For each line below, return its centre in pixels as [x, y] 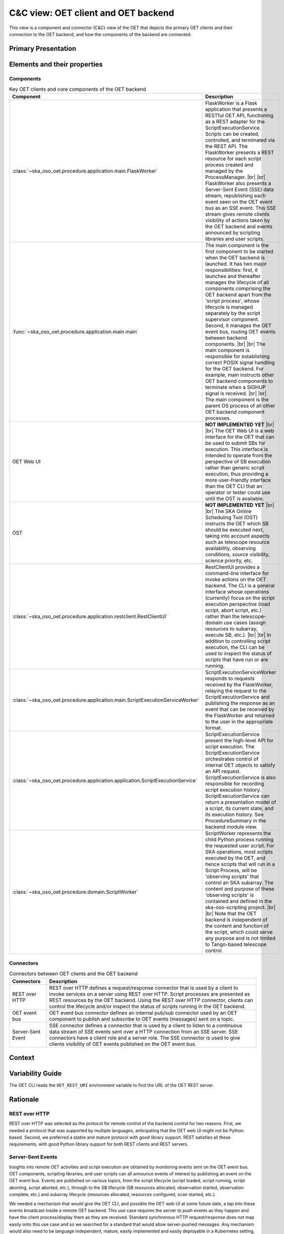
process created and [229, 165]
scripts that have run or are [237, 660]
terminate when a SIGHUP [236, 387]
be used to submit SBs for [235, 443]
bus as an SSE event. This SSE [241, 208]
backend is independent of [236, 920]
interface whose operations [237, 592]
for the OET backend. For [235, 369]
